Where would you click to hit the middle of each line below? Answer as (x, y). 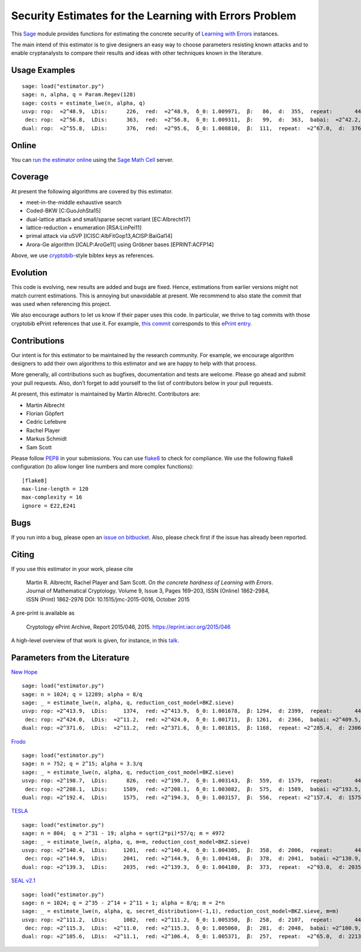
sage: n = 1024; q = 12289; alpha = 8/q (82, 694)
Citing (23, 554)
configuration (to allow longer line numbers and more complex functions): (102, 467)
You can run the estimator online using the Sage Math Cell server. (92, 160)
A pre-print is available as (43, 613)
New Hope (24, 672)
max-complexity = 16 (52, 497)
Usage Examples (43, 70)
